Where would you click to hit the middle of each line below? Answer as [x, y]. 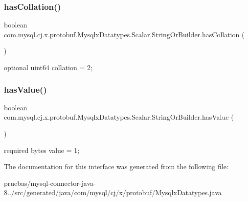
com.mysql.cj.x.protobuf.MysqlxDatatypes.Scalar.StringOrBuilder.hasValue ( [119, 117]
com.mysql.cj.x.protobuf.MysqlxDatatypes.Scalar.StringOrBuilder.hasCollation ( [124, 34]
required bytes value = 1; [42, 150]
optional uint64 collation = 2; [48, 67]
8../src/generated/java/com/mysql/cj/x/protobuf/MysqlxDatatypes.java [113, 192]
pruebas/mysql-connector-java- [50, 183]
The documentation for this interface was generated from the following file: [116, 166]
